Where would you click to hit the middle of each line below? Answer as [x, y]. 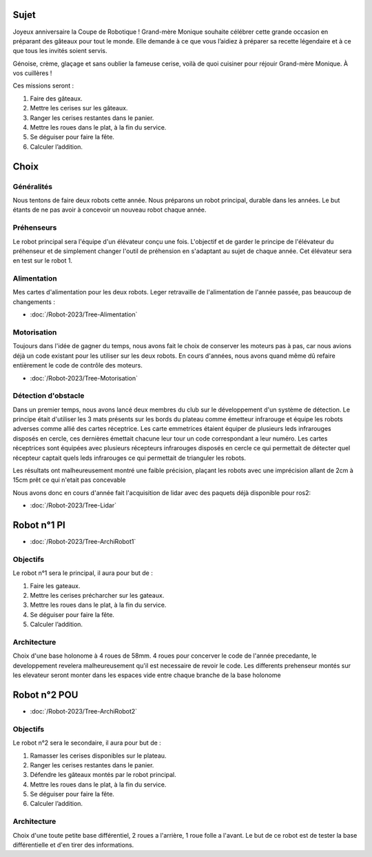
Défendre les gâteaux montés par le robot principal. [103, 775]
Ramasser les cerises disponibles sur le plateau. [98, 756]
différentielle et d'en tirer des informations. [73, 845]
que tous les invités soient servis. [60, 51]
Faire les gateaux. [55, 585]
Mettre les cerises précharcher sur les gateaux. [97, 595]
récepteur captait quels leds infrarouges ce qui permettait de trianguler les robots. [129, 458]
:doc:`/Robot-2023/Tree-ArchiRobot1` [83, 542]
